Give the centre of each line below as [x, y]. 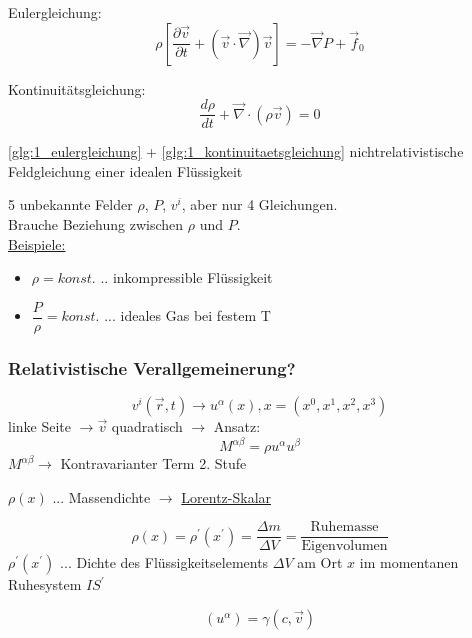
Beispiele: [37, 243]
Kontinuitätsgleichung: [77, 88]
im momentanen [409, 562]
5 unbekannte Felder [70, 204]
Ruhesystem [45, 584]
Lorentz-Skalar [226, 496]
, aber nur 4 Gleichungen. [259, 204]
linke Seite [39, 426]
